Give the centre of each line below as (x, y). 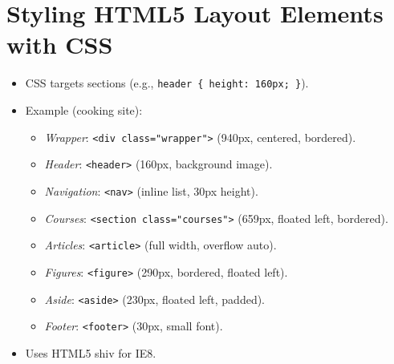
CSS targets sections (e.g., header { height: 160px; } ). (167, 83)
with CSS (60, 44)
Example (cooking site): (84, 109)
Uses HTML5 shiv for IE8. (91, 352)
